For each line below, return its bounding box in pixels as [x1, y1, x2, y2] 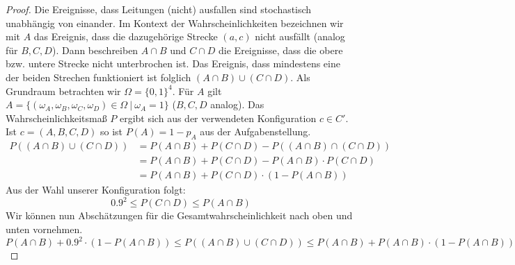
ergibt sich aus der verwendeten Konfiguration [119, 110, 317, 125]
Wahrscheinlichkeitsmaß [6, 110, 107, 125]
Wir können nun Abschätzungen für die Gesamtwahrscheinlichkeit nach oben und [6, 208, 353, 223]
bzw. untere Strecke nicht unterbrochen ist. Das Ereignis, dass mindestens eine [6, 56, 340, 71]
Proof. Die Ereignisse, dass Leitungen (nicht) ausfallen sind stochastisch [6, 2, 312, 16]
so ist [100, 124, 123, 139]
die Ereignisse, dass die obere [219, 42, 343, 57]
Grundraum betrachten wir [6, 83, 121, 98]
